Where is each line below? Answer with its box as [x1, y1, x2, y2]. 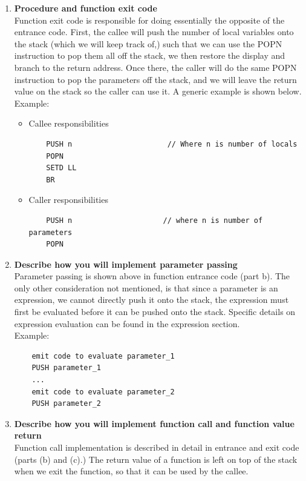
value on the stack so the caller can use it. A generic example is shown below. [14, 85, 302, 98]
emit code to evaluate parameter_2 [31, 387, 175, 396]
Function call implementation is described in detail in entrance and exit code [14, 441, 299, 453]
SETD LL [46, 164, 77, 173]
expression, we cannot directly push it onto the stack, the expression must [14, 293, 289, 306]
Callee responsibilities [28, 117, 109, 130]
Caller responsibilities [28, 193, 108, 206]
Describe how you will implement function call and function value [14, 417, 295, 430]
